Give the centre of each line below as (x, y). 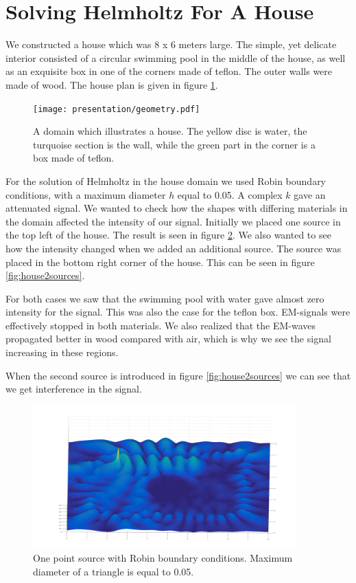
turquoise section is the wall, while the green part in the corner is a (174, 144)
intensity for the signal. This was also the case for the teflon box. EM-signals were (178, 312)
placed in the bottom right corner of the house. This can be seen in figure (160, 262)
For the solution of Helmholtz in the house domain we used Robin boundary (166, 180)
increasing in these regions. (62, 352)
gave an (310, 194)
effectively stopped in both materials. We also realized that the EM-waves (161, 325)
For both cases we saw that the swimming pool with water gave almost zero (165, 298)
